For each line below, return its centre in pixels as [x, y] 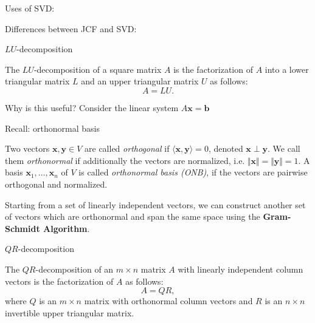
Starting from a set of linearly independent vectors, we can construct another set [155, 204]
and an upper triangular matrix [140, 81]
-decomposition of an [74, 269]
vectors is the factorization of [59, 281]
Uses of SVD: [30, 8]
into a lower [287, 69]
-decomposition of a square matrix [98, 69]
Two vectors [27, 148]
